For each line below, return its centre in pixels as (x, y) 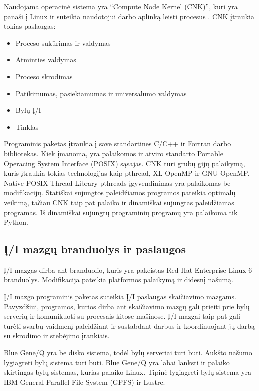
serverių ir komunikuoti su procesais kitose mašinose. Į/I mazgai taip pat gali (122, 316)
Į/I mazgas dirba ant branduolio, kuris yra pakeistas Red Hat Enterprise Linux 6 (128, 270)
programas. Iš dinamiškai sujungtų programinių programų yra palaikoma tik (121, 212)
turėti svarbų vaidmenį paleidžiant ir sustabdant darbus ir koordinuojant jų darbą (129, 326)
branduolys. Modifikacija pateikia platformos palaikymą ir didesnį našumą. (119, 280)
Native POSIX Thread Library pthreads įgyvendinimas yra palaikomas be (117, 183)
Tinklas (27, 127)
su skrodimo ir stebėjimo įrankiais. (57, 336)
